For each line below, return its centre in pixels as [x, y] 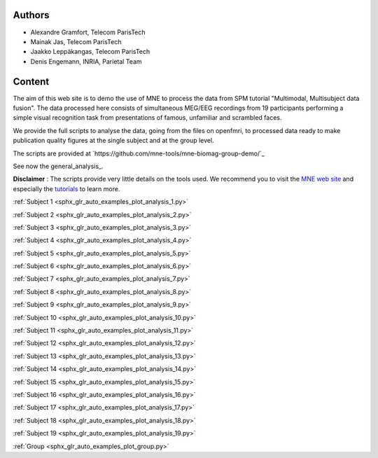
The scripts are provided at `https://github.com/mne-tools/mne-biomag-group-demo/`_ [139, 153]
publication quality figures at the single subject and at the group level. [113, 141]
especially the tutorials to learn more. [66, 188]
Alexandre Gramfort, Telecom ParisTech [88, 32]
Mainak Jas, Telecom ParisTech [76, 41]
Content [31, 82]
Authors [31, 15]
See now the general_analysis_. [58, 166]
